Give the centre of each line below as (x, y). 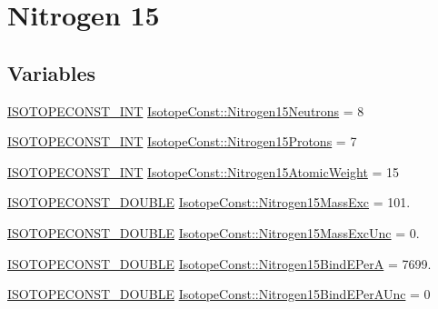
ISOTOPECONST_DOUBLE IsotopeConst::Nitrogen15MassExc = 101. (209, 202)
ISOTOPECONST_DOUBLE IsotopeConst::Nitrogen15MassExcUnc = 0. (214, 232)
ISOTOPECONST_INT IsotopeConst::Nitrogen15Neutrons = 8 (186, 110)
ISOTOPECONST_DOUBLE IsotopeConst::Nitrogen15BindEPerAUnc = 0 (219, 294)
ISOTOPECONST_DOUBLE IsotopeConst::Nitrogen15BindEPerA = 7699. (219, 263)
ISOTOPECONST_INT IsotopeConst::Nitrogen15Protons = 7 (182, 141)
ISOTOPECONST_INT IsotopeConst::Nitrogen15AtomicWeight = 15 (204, 171)
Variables (52, 72)
